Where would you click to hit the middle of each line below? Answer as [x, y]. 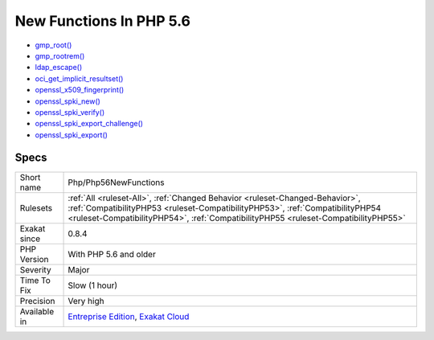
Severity [35, 269]
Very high [86, 301]
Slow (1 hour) [93, 285]
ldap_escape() [59, 68]
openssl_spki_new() [68, 101]
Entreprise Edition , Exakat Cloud [129, 316]
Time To [35, 280]
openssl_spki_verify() [70, 112]
